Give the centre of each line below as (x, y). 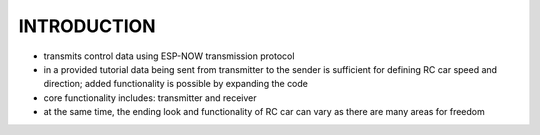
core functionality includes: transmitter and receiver (150, 97)
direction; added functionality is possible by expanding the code (176, 84)
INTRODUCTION (87, 26)
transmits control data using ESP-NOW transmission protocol (169, 56)
